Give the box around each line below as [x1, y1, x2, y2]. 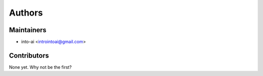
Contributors [9, 51, 49, 59]
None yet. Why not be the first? [9, 64, 72, 70]
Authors [9, 7, 43, 18]
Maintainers [9, 26, 47, 34]
